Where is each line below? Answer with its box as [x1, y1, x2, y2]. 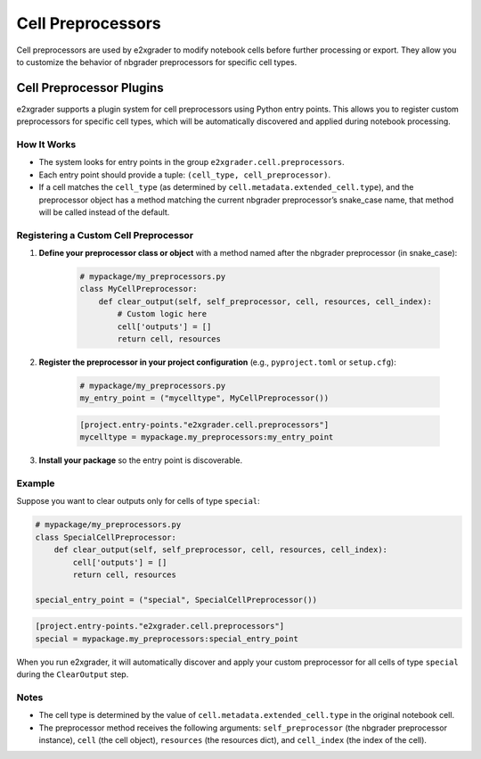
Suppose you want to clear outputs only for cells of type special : [16, 496, 260, 507]
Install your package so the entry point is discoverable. [38, 455, 243, 466]
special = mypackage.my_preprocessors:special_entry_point [35, 633, 298, 644]
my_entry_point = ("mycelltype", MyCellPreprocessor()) [79, 393, 330, 403]
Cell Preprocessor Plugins [16, 80, 164, 95]
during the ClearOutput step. [16, 669, 129, 680]
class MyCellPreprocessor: [79, 284, 198, 294]
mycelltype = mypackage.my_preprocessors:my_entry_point [79, 433, 334, 442]
